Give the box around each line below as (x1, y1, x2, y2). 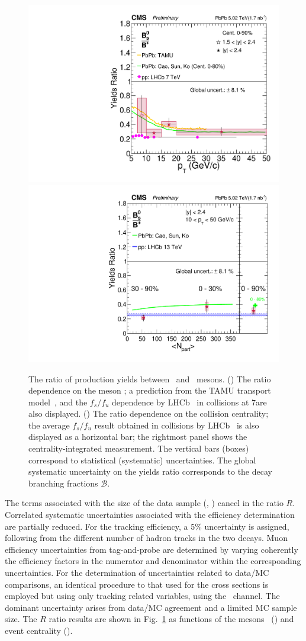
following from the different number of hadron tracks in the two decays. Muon (5, 532, 288, 544)
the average (28, 418, 70, 431)
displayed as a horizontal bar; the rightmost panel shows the (28, 430, 247, 443)
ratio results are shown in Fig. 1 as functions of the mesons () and (49, 613, 294, 625)
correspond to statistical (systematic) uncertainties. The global (28, 453, 256, 466)
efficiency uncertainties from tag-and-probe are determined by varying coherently (5, 543, 298, 555)
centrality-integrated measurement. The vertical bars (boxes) (28, 442, 249, 455)
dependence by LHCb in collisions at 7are (112, 395, 267, 408)
